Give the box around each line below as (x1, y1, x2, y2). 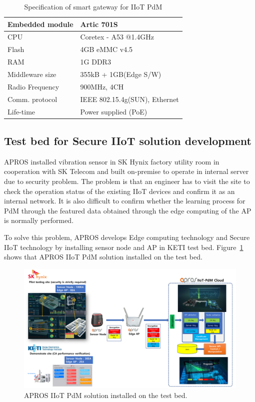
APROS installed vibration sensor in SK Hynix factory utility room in (4, 156, 219, 166)
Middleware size (7, 68, 56, 79)
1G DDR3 (80, 56, 111, 67)
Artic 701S (80, 18, 118, 29)
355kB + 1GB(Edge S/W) (80, 68, 161, 79)
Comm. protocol (7, 93, 57, 104)
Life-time (7, 106, 35, 116)
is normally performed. (4, 215, 74, 225)
